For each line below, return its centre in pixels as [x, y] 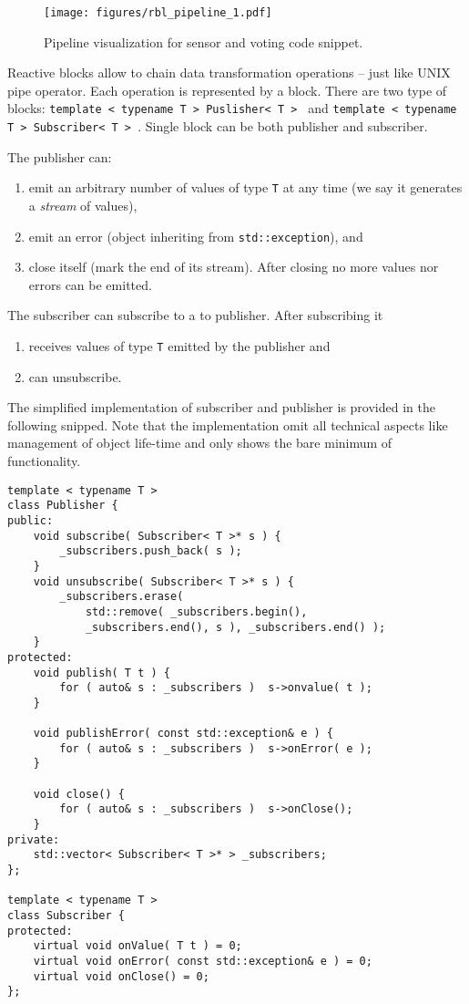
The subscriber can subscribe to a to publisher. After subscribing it [195, 315]
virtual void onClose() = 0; [121, 976]
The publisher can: [60, 156]
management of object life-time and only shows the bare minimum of [200, 443]
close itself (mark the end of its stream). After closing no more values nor [234, 267]
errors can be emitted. [90, 284]
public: [31, 520]
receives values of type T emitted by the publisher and [179, 346]
